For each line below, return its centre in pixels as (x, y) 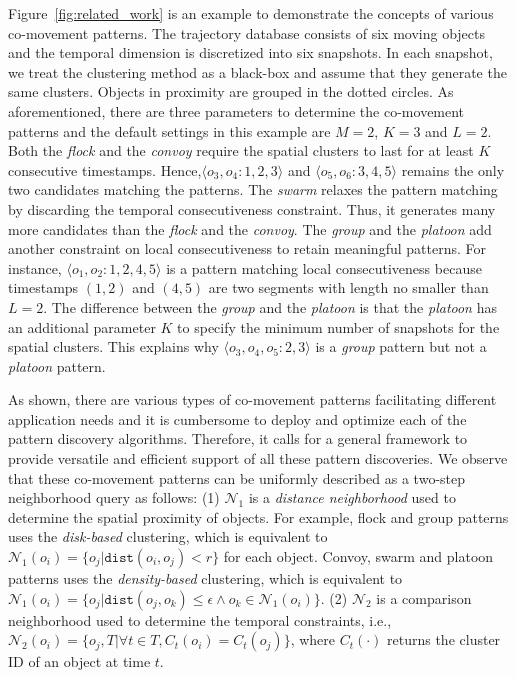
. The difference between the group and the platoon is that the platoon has (270, 306)
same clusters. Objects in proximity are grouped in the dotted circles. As (231, 91)
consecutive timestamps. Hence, (105, 169)
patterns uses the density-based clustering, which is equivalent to (205, 578)
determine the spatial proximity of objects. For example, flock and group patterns (258, 516)
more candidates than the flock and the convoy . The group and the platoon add (250, 228)
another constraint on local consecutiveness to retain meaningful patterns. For (247, 248)
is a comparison (424, 597)
